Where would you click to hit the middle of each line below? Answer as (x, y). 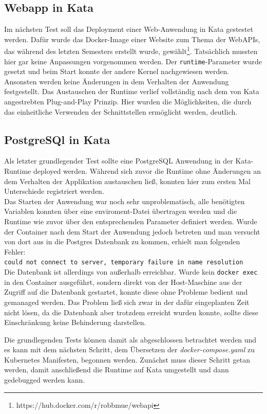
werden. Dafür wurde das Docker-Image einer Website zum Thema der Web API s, (132, 39)
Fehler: (15, 251)
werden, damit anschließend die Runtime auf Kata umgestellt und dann (117, 370)
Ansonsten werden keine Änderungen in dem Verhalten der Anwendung (117, 81)
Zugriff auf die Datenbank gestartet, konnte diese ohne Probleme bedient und (126, 292)
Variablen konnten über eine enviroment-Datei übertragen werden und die (121, 211)
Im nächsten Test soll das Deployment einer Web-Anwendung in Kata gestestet (129, 29)
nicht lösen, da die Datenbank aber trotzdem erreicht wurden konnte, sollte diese (131, 312)
